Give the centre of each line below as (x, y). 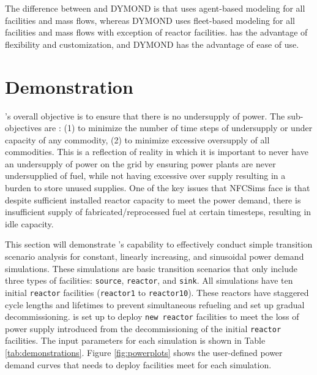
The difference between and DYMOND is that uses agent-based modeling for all (155, 8)
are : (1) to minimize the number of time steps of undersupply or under (178, 128)
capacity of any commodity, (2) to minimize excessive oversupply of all (137, 139)
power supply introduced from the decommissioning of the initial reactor (143, 328)
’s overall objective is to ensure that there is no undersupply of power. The (145, 116)
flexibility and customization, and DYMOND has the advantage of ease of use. (152, 44)
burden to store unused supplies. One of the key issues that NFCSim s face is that (158, 188)
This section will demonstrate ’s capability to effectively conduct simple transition (159, 244)
